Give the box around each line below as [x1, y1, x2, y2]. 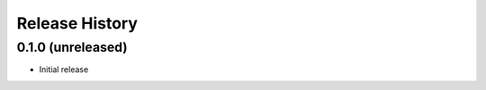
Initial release [39, 64, 89, 75]
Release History [16, 13, 139, 33]
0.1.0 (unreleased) [16, 39, 128, 55]
